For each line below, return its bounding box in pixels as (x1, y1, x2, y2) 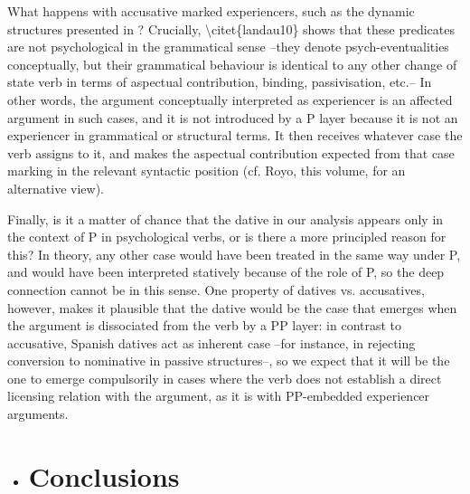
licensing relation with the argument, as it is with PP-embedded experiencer (7, 386, 430, 405)
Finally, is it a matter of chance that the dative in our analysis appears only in (7, 209, 444, 228)
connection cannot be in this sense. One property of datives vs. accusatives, (7, 280, 425, 299)
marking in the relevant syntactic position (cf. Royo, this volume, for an (7, 161, 406, 180)
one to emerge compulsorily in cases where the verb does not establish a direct (7, 368, 442, 387)
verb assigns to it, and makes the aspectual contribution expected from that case (7, 143, 455, 162)
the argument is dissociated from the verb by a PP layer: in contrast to (7, 316, 402, 335)
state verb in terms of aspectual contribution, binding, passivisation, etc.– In (7, 72, 432, 91)
